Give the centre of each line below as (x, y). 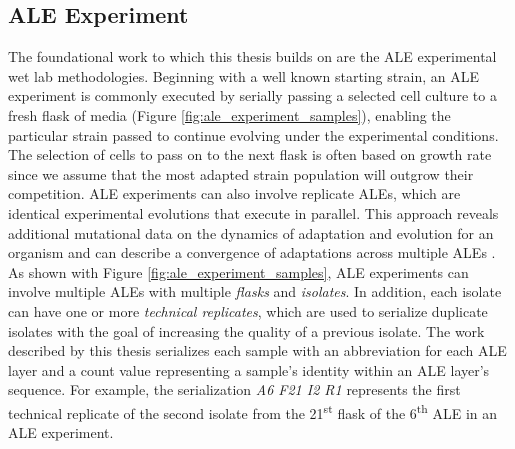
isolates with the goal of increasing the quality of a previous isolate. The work (246, 330)
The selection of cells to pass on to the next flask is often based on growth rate (250, 154)
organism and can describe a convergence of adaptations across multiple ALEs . (252, 252)
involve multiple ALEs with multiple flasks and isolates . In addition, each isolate (255, 291)
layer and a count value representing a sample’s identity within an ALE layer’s (249, 369)
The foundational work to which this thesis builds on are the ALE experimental (252, 56)
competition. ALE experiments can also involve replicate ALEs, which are (234, 193)
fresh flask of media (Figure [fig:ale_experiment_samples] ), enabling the (229, 114)
